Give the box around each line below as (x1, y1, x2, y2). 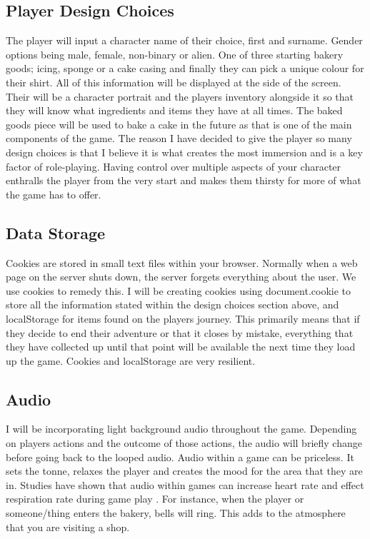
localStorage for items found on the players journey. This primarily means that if (6, 311, 360, 326)
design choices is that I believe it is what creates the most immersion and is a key (6, 144, 363, 159)
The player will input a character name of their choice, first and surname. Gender (6, 33, 363, 48)
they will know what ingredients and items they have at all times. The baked (6, 103, 343, 118)
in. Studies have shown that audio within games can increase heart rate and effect (6, 477, 364, 492)
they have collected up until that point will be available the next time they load (6, 339, 356, 354)
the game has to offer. (6, 186, 101, 201)
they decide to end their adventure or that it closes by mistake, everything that (6, 325, 354, 340)
